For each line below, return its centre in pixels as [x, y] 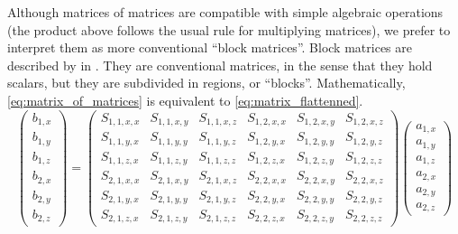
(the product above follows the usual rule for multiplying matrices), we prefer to [229, 29]
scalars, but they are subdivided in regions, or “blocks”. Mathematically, [206, 83]
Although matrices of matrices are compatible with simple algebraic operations [225, 12]
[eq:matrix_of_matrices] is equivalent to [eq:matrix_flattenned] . [185, 100]
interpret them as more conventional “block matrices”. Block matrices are [210, 47]
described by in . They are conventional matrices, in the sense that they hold [220, 65]
